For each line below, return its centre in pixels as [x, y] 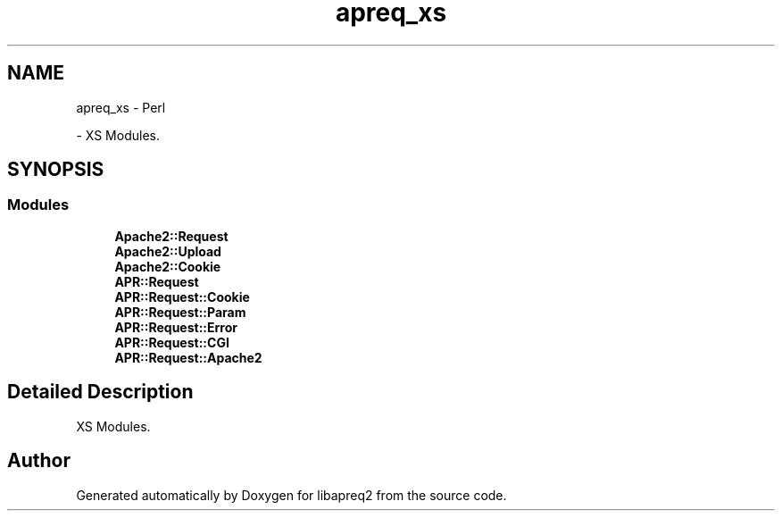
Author [39, 461]
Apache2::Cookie [168, 266]
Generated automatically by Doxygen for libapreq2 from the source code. [291, 495]
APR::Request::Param [180, 312]
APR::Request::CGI [172, 342]
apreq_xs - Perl [121, 107]
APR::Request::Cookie [182, 297]
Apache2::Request [171, 236]
